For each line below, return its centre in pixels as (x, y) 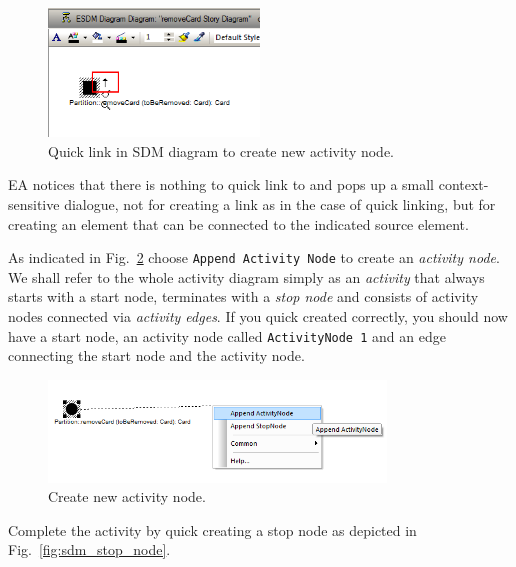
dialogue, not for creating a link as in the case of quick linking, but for (280, 204)
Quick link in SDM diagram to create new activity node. (221, 150)
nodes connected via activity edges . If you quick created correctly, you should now (258, 316)
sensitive (34, 204)
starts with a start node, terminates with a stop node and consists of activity (243, 296)
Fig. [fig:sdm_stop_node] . (89, 549)
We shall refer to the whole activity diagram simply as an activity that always (246, 276)
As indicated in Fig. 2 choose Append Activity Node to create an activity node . (254, 257)
